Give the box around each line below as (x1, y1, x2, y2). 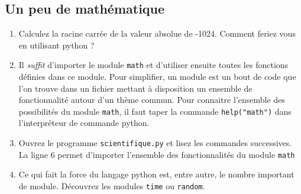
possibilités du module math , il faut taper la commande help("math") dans (18, 105, 292, 117)
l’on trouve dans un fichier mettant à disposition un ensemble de (18, 82, 253, 94)
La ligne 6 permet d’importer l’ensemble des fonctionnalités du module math (18, 148, 295, 160)
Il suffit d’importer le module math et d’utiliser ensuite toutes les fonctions (18, 59, 289, 71)
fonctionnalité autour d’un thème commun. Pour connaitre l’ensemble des (18, 93, 285, 106)
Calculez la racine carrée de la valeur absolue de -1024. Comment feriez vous (18, 27, 296, 40)
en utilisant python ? (18, 38, 95, 51)
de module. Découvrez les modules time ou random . (18, 179, 205, 192)
